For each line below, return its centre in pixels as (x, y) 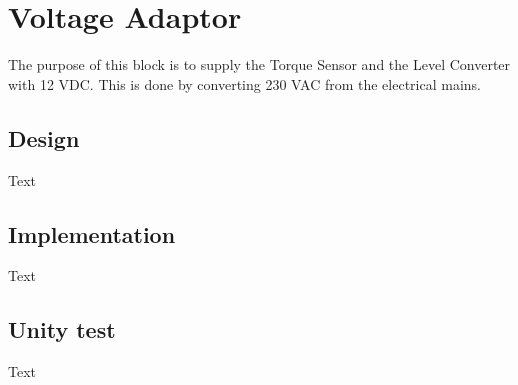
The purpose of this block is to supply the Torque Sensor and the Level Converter (259, 64)
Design (44, 137)
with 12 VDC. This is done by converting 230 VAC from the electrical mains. (245, 83)
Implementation (92, 233)
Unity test (62, 329)
